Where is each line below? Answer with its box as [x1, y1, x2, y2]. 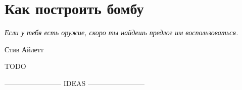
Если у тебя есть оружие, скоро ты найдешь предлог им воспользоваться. [5, 27, 238, 38]
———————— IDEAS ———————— [5, 77, 144, 88]
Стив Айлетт [5, 44, 44, 54]
